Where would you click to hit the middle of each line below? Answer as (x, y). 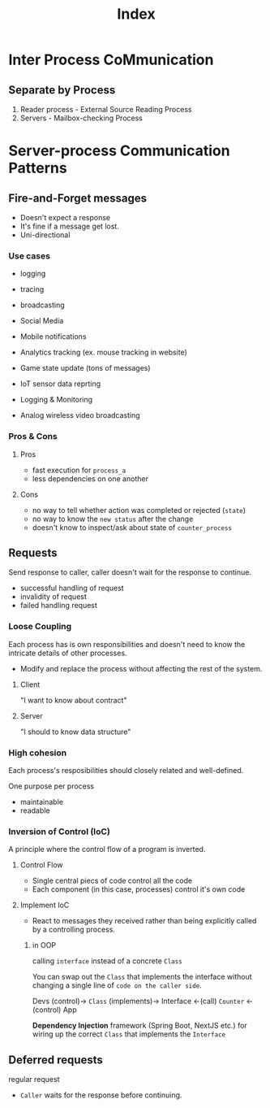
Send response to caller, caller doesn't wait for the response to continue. (130, 572)
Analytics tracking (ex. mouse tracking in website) (104, 352)
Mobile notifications (53, 337)
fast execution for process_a (79, 470)
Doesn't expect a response (65, 217)
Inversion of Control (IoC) (60, 832)
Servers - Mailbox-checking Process (81, 118)
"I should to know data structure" (75, 732)
